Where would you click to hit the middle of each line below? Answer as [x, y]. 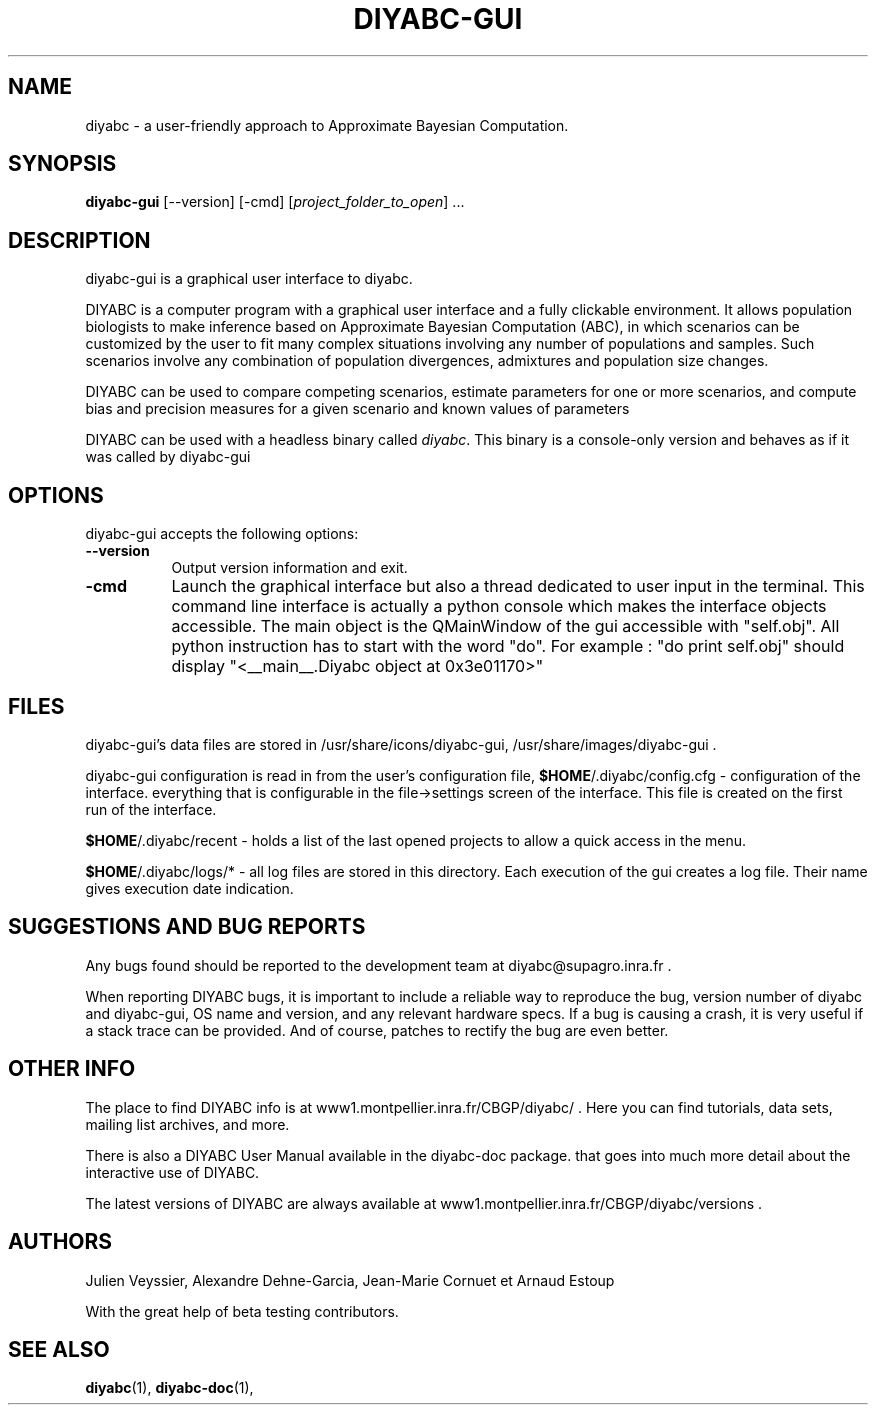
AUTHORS [60, 1242]
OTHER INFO [72, 1069]
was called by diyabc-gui [168, 457]
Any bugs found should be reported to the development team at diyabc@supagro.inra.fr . [378, 965]
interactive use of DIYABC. [172, 1172]
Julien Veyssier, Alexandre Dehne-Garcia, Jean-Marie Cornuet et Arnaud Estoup [350, 1280]
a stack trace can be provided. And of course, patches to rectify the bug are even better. [377, 1030]
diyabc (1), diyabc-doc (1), [169, 1388]
